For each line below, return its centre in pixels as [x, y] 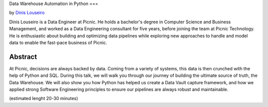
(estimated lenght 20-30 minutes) [44, 99]
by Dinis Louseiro [27, 13]
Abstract [23, 57]
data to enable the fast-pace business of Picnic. [58, 43]
